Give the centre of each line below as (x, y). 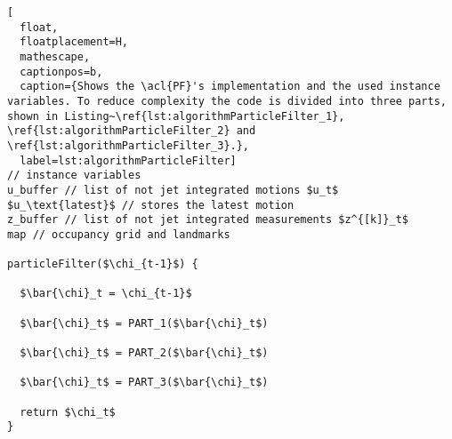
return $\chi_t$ (68, 412)
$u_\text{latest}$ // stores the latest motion (151, 205)
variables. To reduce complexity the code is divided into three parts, (227, 101)
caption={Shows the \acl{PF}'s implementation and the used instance (230, 87)
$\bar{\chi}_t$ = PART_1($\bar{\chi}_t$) (144, 323)
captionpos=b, (61, 72)
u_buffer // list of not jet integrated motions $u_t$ (173, 190)
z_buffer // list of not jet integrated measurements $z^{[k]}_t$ (208, 220)
